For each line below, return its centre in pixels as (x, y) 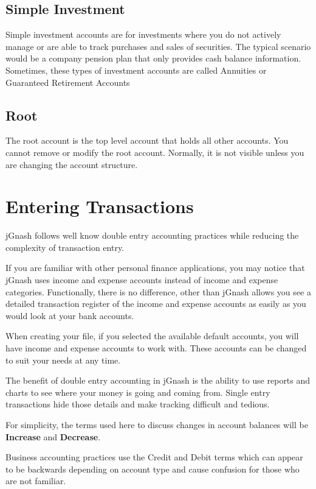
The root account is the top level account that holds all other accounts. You (147, 140)
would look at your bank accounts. (70, 315)
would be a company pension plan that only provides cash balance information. (153, 58)
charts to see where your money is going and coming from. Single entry (138, 392)
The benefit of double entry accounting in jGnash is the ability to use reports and (158, 380)
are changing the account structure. (72, 164)
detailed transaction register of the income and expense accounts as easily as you (156, 304)
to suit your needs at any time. (63, 360)
